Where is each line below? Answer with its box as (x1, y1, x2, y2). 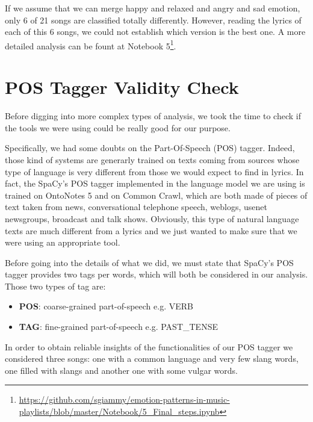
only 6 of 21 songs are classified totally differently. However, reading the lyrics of (5, 13, 302, 26)
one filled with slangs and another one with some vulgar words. (5, 364, 238, 376)
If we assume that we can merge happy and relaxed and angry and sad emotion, (5, 2, 300, 14)
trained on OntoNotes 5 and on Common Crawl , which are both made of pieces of (5, 188, 308, 201)
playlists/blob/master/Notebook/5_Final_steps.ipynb (19, 405, 220, 418)
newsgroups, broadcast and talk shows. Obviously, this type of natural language (5, 212, 299, 225)
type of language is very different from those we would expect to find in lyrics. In (5, 165, 304, 178)
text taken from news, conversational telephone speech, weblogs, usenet (5, 200, 267, 213)
